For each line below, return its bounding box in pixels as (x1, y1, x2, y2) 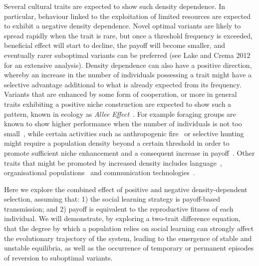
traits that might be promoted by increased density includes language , (4, 157, 222, 168)
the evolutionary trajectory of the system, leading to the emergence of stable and (4, 233, 252, 243)
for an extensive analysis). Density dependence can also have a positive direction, (4, 59, 252, 70)
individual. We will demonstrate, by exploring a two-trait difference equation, (4, 213, 241, 224)
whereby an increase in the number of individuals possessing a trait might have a (4, 69, 252, 80)
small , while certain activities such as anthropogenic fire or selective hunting (4, 128, 244, 138)
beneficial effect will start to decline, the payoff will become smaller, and (4, 40, 226, 50)
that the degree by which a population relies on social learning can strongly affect (4, 223, 254, 234)
